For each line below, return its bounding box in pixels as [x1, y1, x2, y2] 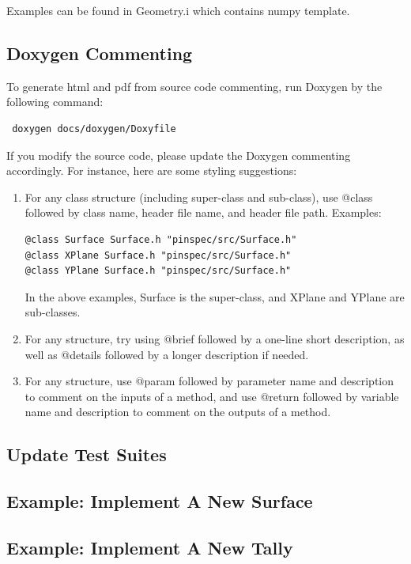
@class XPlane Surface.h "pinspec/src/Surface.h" [25, 249, 292, 261]
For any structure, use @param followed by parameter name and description [25, 373, 394, 389]
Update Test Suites [6, 442, 167, 467]
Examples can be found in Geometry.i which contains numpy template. [6, 2, 350, 18]
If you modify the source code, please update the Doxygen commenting [6, 146, 351, 163]
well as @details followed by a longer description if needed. [25, 346, 309, 362]
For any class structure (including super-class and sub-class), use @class [25, 188, 373, 205]
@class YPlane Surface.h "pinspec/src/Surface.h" [25, 265, 292, 277]
